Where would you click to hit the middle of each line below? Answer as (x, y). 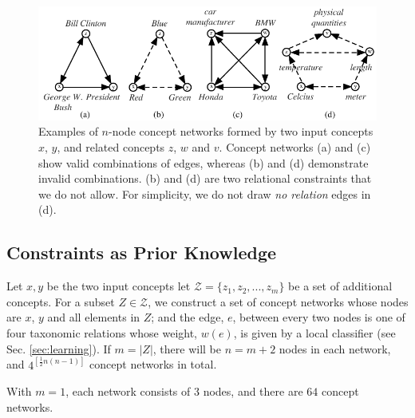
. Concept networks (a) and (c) (295, 147)
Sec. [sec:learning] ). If (59, 348)
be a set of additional (340, 286)
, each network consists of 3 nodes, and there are (184, 391)
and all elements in (94, 317)
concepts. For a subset (61, 301)
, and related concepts (111, 147)
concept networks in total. (153, 364)
